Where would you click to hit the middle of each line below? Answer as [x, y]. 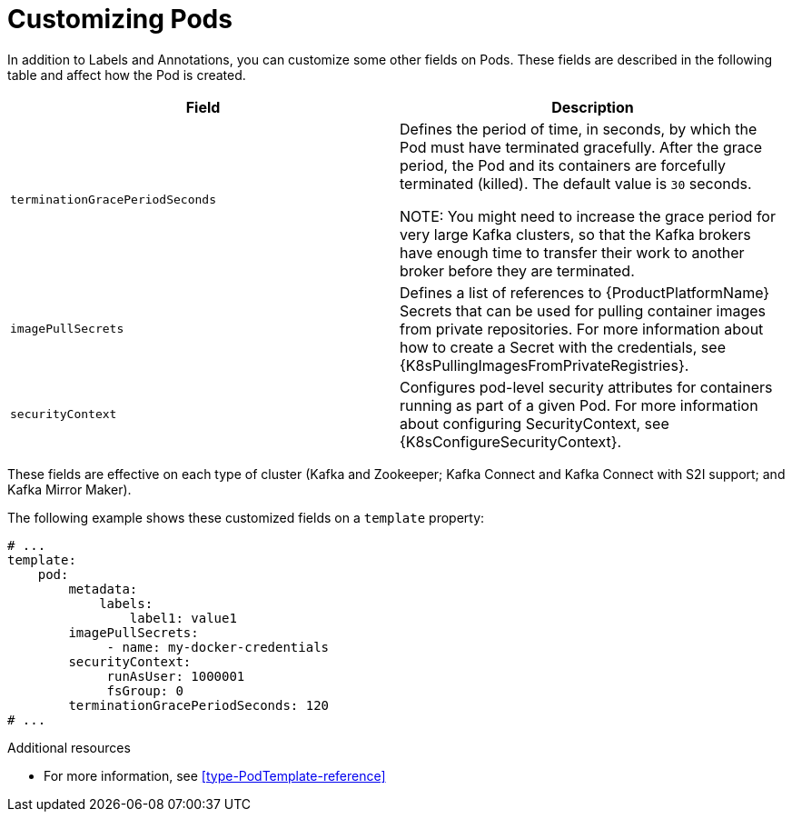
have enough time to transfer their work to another [572, 252]
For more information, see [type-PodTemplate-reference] [215, 775]
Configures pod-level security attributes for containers [586, 387]
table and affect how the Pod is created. [127, 75]
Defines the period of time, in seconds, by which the [579, 129]
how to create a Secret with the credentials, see [563, 347]
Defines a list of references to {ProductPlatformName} [585, 292]
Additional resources [69, 747]
